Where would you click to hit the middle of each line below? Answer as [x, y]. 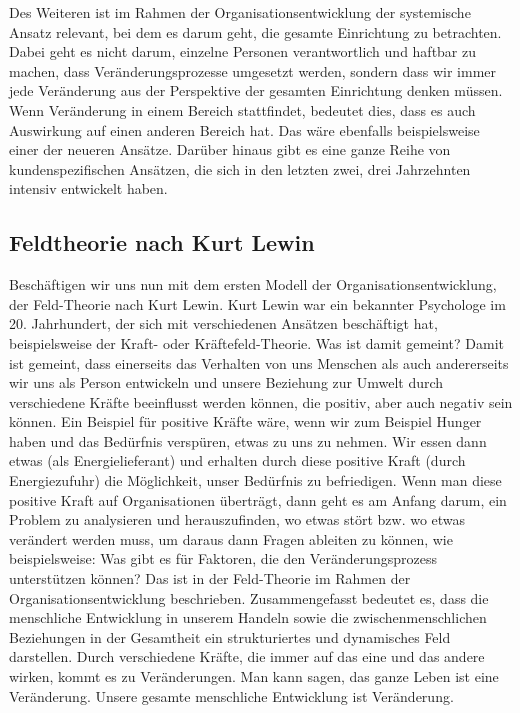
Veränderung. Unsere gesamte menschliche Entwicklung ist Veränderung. [231, 695]
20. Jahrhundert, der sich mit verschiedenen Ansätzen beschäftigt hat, [223, 323]
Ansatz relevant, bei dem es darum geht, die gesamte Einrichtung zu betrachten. [255, 31]
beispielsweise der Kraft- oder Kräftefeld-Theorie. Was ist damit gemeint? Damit [257, 342]
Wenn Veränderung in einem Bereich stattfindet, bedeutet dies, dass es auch [242, 109]
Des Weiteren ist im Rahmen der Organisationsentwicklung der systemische [240, 12]
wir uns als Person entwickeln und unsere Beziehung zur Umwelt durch [226, 382]
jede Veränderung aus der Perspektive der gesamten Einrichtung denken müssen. [256, 90]
